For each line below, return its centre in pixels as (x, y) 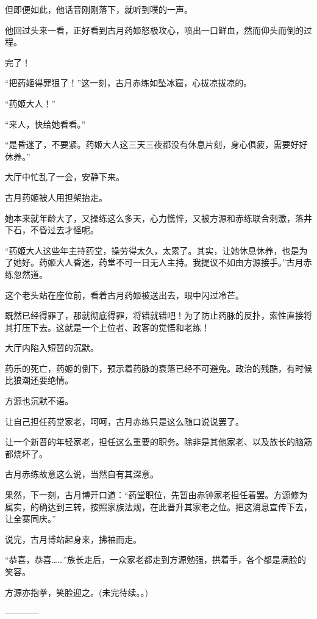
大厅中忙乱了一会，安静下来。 (65, 177)
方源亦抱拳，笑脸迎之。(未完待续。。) (77, 592)
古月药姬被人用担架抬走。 (56, 197)
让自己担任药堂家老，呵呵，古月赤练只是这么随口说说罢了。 (124, 421)
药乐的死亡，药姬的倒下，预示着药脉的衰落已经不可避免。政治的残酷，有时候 (158, 368)
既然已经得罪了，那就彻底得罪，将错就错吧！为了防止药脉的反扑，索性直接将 (158, 315)
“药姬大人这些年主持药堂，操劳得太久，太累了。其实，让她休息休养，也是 (152, 250)
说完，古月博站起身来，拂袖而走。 (73, 539)
